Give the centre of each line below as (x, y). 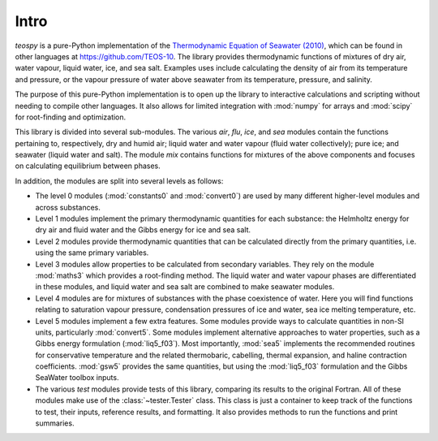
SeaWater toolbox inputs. (77, 378)
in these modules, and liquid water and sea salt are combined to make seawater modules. (185, 287)
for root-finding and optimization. (71, 117)
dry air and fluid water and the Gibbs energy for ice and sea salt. (143, 230)
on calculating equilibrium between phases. (88, 166)
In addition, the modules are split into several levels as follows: (119, 181)
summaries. (55, 423)
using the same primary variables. (92, 253)
